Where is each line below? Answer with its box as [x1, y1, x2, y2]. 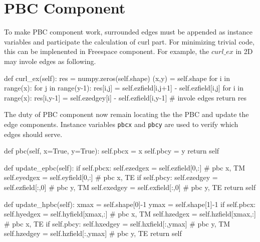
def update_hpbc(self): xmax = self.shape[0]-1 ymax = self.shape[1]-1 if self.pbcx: [4, 198, 256, 209]
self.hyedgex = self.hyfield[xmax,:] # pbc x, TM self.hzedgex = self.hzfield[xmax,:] [4, 208, 256, 219]
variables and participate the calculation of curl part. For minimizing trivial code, [4, 36, 254, 46]
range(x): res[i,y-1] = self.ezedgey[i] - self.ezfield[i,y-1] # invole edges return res [4, 92, 246, 102]
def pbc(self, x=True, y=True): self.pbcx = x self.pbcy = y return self [4, 145, 219, 156]
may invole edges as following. [4, 55, 96, 66]
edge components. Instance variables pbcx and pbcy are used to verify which [4, 118, 238, 129]
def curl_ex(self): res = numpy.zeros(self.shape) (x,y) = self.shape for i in [4, 72, 230, 83]
